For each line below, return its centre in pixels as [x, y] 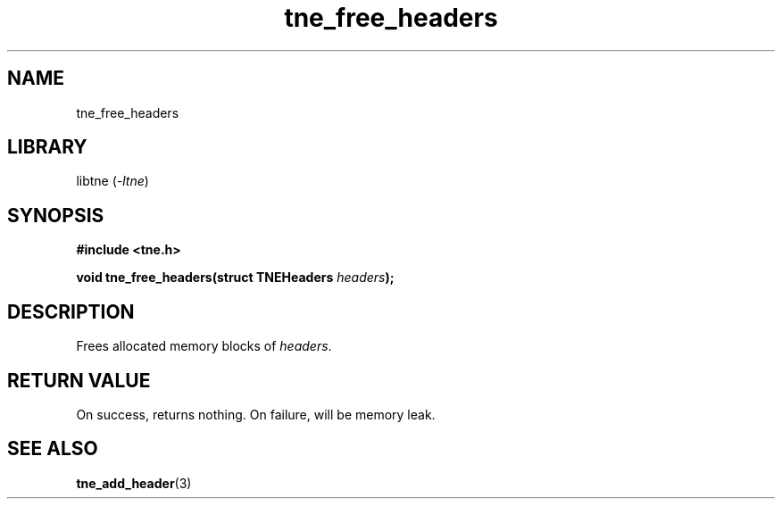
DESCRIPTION [71, 311]
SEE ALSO [53, 449]
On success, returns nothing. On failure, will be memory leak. [256, 414]
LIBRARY [47, 147]
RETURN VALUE [79, 380]
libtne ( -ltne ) [112, 181]
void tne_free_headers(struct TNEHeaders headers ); [235, 278]
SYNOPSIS [56, 215]
